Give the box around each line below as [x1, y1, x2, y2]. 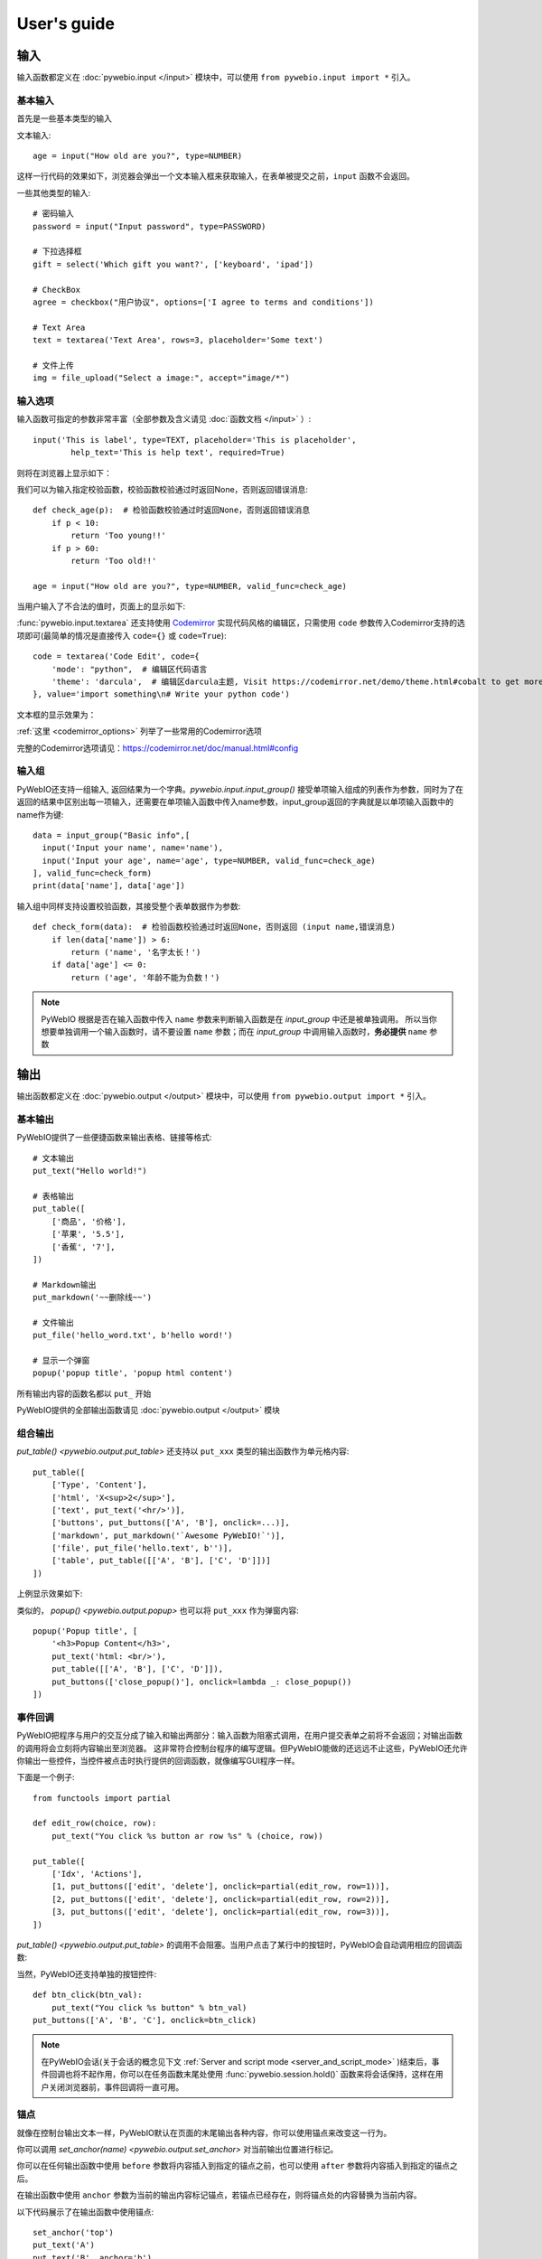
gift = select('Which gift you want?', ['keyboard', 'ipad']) [33, 258, 314, 269]
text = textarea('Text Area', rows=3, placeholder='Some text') [33, 335, 324, 345]
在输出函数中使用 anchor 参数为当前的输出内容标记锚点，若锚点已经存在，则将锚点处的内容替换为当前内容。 [16, 2189, 422, 2200]
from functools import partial [33, 1793, 172, 1803]
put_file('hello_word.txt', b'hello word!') [33, 1330, 234, 1341]
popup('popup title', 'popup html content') [33, 1368, 234, 1378]
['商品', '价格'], [51, 1216, 126, 1226]
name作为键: [16, 809, 64, 820]
